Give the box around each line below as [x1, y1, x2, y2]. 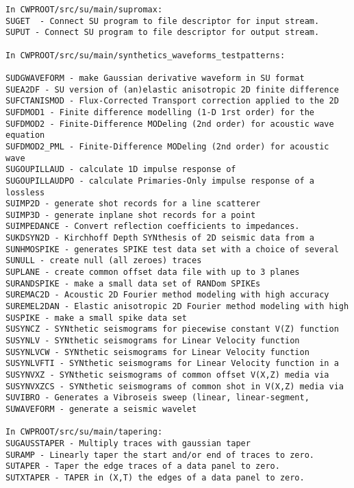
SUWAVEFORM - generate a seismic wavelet [5, 404, 197, 414]
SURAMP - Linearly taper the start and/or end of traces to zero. [5, 450, 315, 460]
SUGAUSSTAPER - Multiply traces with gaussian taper [5, 438, 251, 448]
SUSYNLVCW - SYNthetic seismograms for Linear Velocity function [5, 347, 309, 357]
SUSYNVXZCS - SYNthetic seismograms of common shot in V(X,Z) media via [5, 381, 344, 391]
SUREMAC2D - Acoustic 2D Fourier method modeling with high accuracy [5, 290, 329, 300]
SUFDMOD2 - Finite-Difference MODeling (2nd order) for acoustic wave [5, 119, 334, 129]
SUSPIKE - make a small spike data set [5, 313, 187, 323]
